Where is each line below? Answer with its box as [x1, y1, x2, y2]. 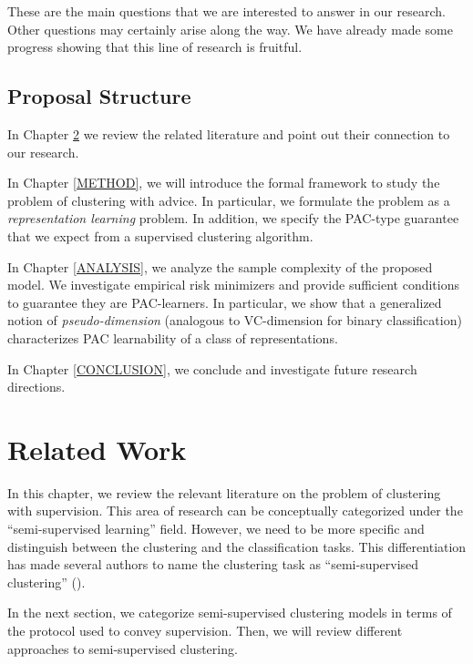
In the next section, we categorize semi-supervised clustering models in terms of [7, 603, 452, 622]
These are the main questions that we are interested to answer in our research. [7, 2, 446, 20]
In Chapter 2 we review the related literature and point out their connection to [7, 124, 450, 143]
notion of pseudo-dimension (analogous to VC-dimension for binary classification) [7, 311, 462, 330]
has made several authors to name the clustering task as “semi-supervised [7, 555, 419, 574]
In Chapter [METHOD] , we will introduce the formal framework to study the [7, 173, 440, 192]
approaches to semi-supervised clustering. [7, 638, 238, 658]
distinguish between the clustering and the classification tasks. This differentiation [7, 536, 467, 556]
